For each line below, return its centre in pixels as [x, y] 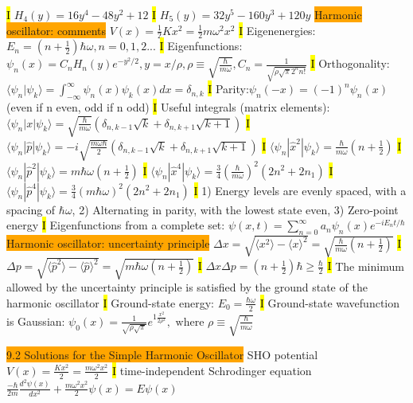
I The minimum [366, 266]
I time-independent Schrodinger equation [212, 370]
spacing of [31, 209]
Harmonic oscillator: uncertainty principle [108, 243]
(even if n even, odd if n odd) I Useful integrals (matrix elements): [168, 106]
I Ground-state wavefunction [329, 302]
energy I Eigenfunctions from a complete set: [116, 225]
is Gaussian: [36, 321]
